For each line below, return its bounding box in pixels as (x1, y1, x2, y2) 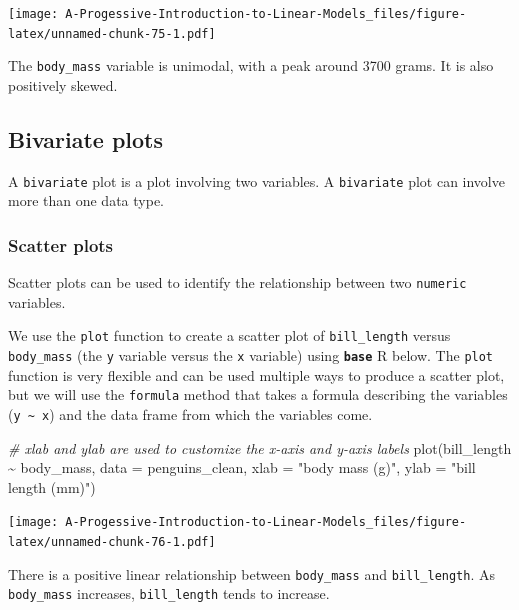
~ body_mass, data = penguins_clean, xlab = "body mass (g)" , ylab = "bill (8, 457, 476, 478)
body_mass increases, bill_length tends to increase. (8, 583, 330, 604)
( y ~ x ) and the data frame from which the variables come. (8, 404, 373, 425)
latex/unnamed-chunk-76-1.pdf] (8, 535, 216, 550)
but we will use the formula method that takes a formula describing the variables (8, 384, 508, 405)
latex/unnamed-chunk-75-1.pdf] (8, 26, 216, 41)
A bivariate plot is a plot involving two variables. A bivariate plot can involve (8, 170, 505, 191)
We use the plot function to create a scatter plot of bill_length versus (8, 325, 451, 346)
